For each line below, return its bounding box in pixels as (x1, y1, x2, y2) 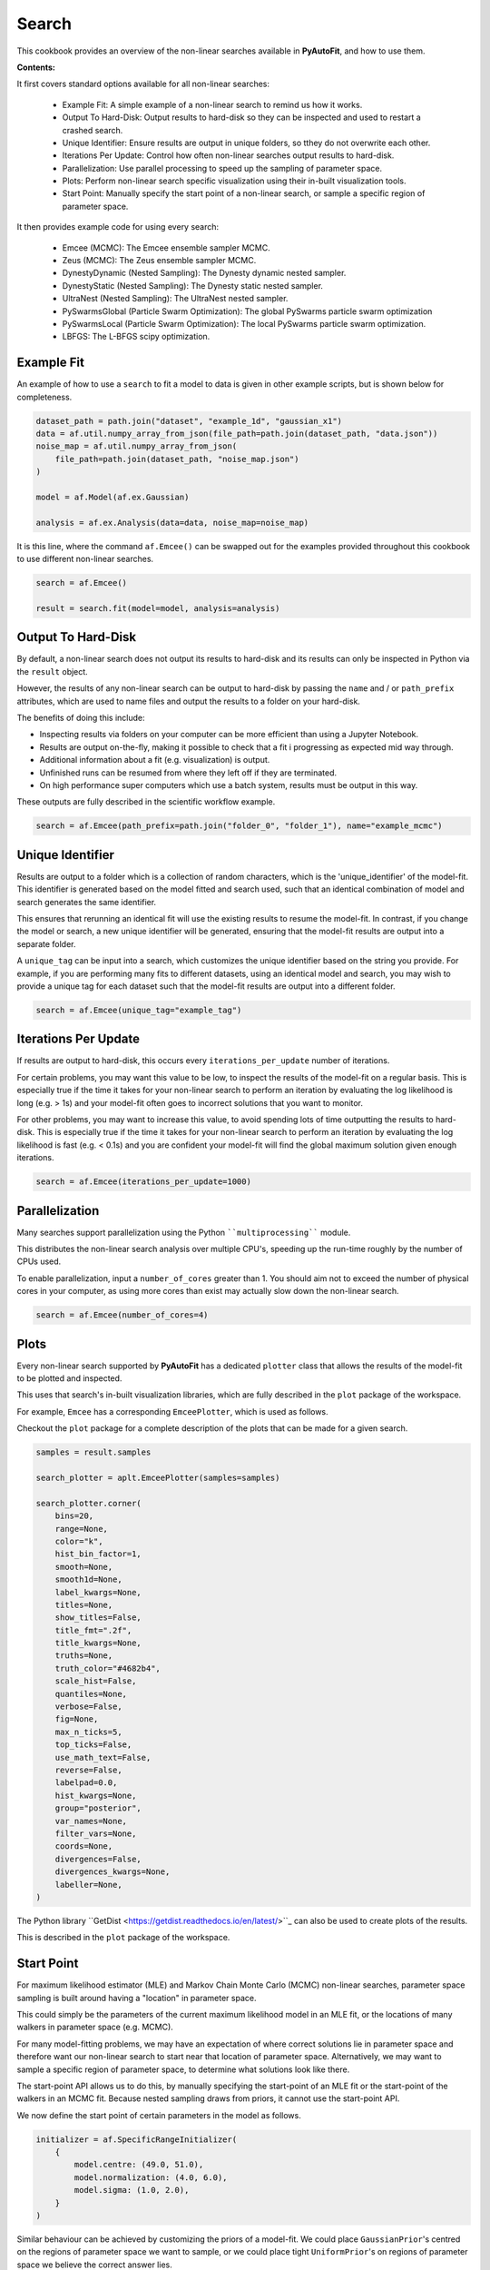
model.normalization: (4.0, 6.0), (73, 2172, 228, 2183)
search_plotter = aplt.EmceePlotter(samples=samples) (35, 1473, 280, 1483)
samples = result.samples (35, 1447, 152, 1457)
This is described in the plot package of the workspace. (16, 1932, 230, 1943)
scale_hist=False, (54, 1676, 137, 1686)
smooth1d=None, (54, 1574, 122, 1584)
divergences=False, (54, 1853, 142, 1864)
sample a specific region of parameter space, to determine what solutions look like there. (16, 2064, 350, 2075)
